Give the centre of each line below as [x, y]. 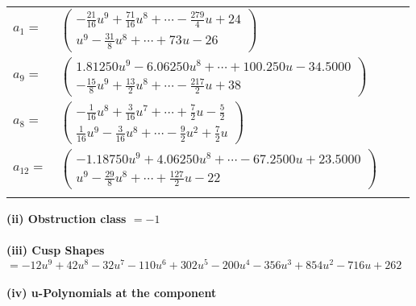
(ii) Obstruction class [67, 218]
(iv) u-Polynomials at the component [112, 293]
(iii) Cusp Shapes [56, 250]
